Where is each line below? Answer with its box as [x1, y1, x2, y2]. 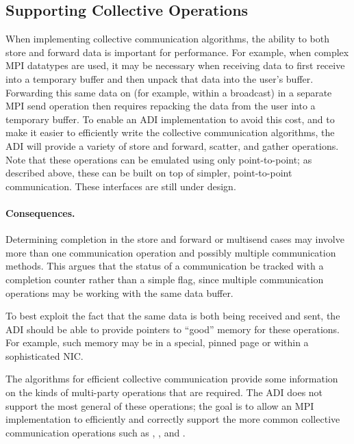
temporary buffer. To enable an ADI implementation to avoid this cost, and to [5, 112, 335, 126]
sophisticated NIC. [5, 348, 84, 363]
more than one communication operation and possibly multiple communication [5, 245, 336, 259]
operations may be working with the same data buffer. [5, 285, 233, 300]
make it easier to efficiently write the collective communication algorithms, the [5, 125, 335, 140]
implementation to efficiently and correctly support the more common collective [5, 412, 340, 426]
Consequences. [5, 205, 75, 220]
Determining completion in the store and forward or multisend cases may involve [5, 232, 344, 246]
